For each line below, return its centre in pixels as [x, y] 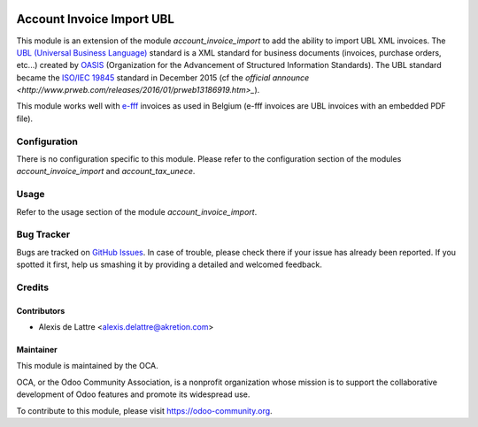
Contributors [41, 310]
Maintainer [37, 350]
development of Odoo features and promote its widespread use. [133, 394]
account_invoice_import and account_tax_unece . [106, 172]
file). [25, 118]
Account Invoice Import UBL [95, 19]
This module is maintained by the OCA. [87, 366]
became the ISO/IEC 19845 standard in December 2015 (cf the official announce [163, 77]
